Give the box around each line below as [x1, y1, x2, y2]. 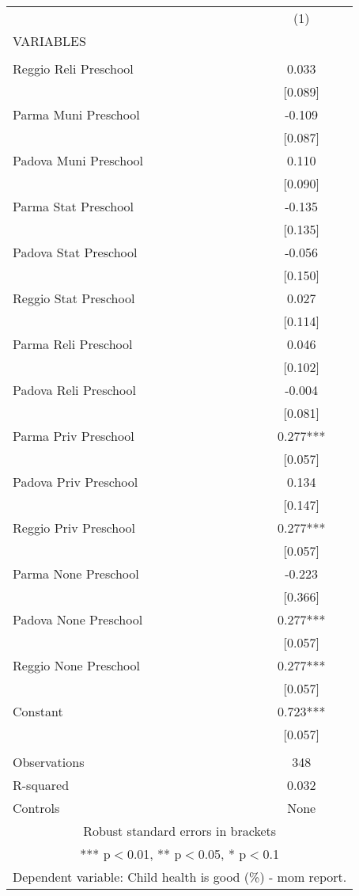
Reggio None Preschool [13, 656, 141, 674]
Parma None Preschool [13, 564, 139, 583]
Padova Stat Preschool [13, 243, 138, 261]
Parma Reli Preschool [13, 335, 133, 353]
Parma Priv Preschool [13, 427, 134, 445]
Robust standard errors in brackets [83, 822, 277, 840]
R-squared [13, 776, 70, 794]
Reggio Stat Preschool [13, 289, 135, 307]
